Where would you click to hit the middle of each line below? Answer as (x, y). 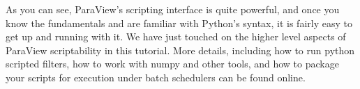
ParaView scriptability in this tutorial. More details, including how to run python (180, 50)
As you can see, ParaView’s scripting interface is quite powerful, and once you (173, 9)
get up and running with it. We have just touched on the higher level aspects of (176, 37)
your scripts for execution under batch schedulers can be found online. (156, 77)
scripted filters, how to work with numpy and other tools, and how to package (172, 64)
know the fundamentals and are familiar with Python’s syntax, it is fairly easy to (179, 23)
